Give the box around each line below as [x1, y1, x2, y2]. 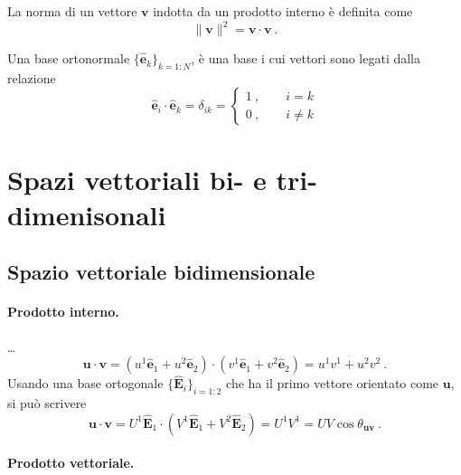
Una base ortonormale [7, 49, 130, 68]
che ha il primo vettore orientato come [226, 374, 439, 393]
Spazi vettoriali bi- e [7, 160, 267, 197]
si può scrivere [7, 394, 87, 413]
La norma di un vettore [7, 2, 137, 20]
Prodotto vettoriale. [7, 453, 135, 472]
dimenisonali [7, 195, 166, 233]
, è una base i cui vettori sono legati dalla [191, 49, 421, 68]
